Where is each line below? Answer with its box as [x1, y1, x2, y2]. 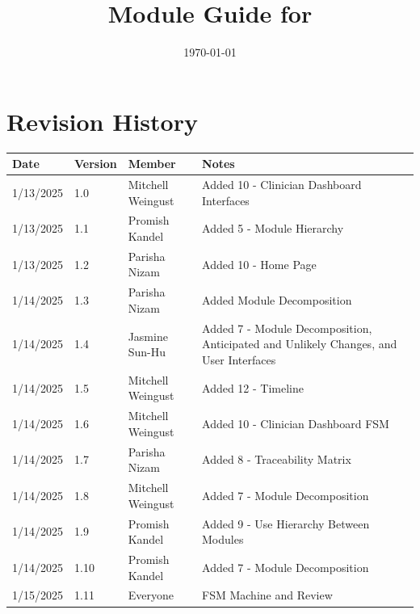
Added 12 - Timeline [202, 379, 304, 396]
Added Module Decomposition [202, 292, 352, 309]
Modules [202, 531, 244, 548]
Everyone [128, 587, 174, 603]
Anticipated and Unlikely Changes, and [202, 335, 397, 352]
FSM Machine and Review [202, 587, 333, 603]
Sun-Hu [128, 343, 166, 360]
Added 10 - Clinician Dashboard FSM [202, 415, 389, 432]
